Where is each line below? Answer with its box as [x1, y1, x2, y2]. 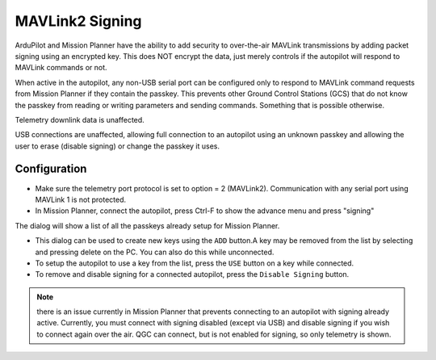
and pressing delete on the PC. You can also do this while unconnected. [35, 247, 275, 257]
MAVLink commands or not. [15, 63, 108, 73]
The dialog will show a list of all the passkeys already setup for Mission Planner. [15, 220, 280, 230]
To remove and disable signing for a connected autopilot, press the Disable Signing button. [35, 270, 350, 279]
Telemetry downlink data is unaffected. [15, 115, 145, 124]
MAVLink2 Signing [15, 12, 142, 30]
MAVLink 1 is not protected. [35, 195, 127, 204]
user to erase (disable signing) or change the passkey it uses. [15, 141, 220, 151]
